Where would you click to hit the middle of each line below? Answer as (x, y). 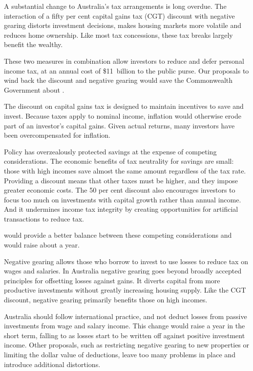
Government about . (34, 89)
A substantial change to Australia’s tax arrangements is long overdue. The (115, 6)
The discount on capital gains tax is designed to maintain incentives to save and (124, 106)
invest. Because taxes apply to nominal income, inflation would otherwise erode (123, 115)
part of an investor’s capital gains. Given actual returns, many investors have (119, 125)
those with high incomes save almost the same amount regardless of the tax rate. (125, 170)
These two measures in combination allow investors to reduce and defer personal (124, 61)
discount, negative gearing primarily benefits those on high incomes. (106, 300)
